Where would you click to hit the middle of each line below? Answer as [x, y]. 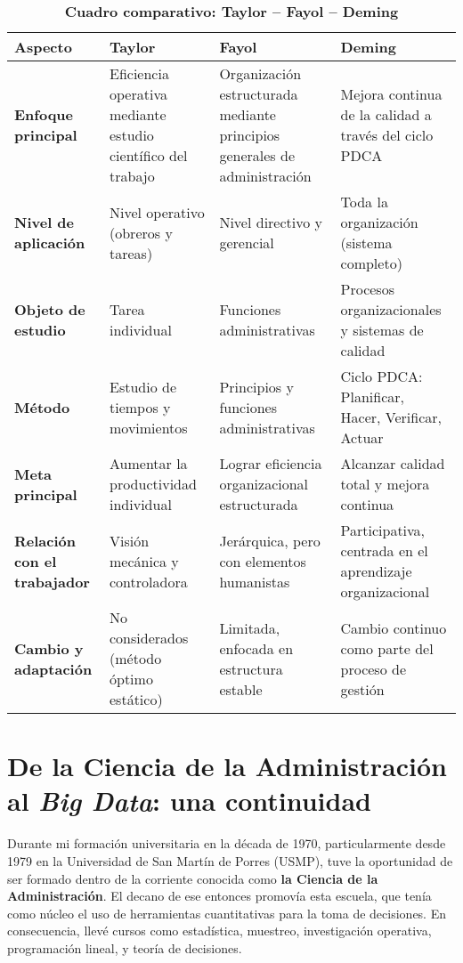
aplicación [50, 243]
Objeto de [50, 309]
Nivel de [45, 222]
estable [241, 689]
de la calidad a [386, 114]
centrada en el [384, 550]
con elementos [263, 561]
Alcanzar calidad [393, 463]
